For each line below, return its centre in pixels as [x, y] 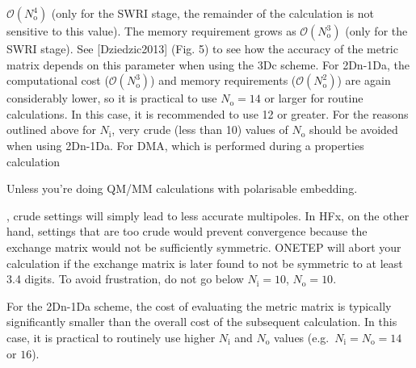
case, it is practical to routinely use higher [111, 337]
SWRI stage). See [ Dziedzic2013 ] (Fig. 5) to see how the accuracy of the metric [202, 48]
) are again [364, 80]
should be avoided [354, 130]
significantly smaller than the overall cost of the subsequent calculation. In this [202, 322]
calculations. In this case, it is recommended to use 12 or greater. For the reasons [208, 113]
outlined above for [51, 130]
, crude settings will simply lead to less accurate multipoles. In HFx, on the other [208, 215]
